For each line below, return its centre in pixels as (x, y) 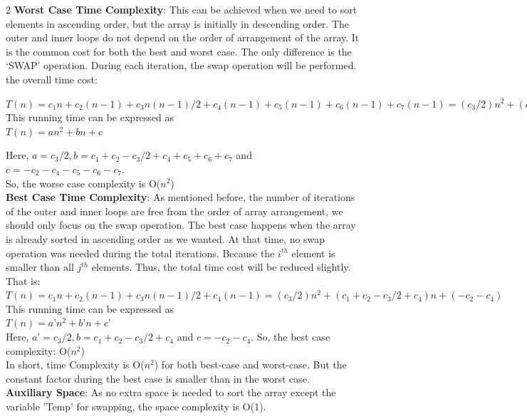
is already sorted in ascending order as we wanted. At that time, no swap (166, 238)
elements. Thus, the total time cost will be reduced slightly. (221, 267)
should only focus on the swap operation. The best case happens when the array (181, 225)
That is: (23, 280)
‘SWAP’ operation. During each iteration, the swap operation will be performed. (181, 65)
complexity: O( (38, 350)
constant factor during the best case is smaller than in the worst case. (158, 378)
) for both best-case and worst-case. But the (250, 364)
